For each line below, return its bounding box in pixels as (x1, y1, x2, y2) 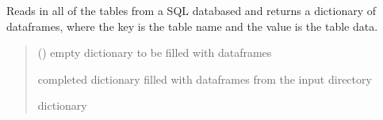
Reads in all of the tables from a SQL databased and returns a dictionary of (6, 2, 376, 18)
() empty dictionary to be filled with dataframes (37, 44, 272, 61)
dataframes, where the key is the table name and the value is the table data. (6, 17, 378, 34)
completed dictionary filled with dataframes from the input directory (37, 70, 372, 87)
